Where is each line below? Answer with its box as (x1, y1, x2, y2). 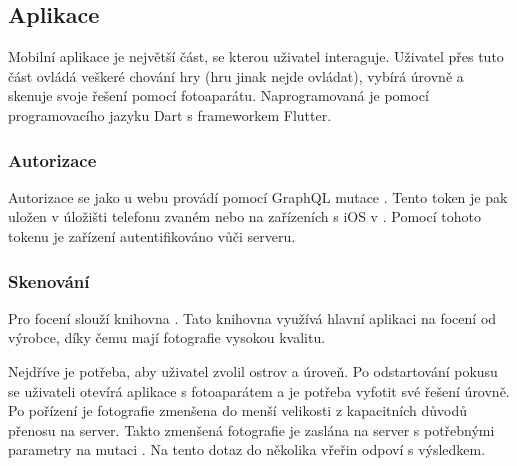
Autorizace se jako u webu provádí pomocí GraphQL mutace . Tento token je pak (8, 186, 508, 207)
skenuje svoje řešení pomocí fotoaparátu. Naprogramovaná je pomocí (8, 85, 429, 106)
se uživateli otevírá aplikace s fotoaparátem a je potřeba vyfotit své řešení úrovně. (8, 380, 510, 401)
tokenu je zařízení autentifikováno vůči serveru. (8, 225, 296, 246)
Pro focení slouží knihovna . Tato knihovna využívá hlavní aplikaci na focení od (8, 307, 497, 328)
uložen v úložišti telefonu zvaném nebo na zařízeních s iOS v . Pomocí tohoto (8, 206, 481, 227)
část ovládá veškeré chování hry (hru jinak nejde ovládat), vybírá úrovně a (8, 65, 464, 86)
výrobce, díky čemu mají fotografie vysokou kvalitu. (8, 327, 326, 348)
